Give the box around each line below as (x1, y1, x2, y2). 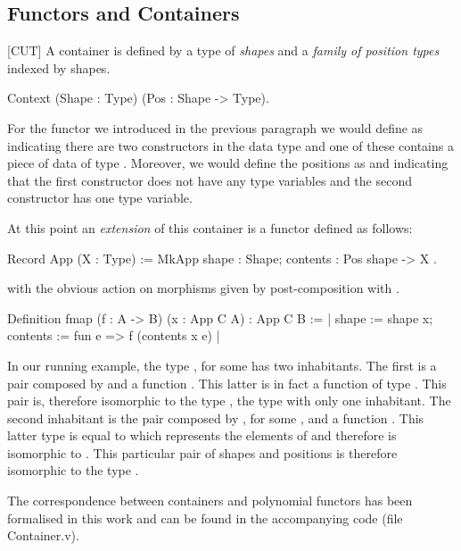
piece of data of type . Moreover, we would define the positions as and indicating (7, 154, 449, 172)
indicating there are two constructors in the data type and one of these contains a (7, 136, 454, 154)
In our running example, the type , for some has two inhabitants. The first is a (7, 355, 437, 374)
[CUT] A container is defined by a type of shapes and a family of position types (7, 41, 440, 60)
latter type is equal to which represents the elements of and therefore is (7, 426, 397, 445)
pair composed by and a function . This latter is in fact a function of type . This (7, 373, 447, 392)
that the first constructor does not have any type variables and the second (7, 171, 412, 189)
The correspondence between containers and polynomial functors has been (7, 491, 413, 510)
